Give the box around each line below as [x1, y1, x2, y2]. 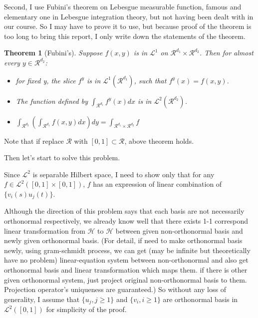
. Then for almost [199, 47, 254, 58]
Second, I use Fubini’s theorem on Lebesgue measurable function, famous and [4, 1, 242, 11]
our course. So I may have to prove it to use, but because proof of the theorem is [4, 21, 252, 31]
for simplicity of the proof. [46, 304, 127, 315]
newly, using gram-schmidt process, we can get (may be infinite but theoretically [4, 245, 251, 255]
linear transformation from [4, 225, 85, 236]
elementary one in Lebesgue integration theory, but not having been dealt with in [4, 11, 254, 21]
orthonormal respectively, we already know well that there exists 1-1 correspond [4, 215, 249, 226]
